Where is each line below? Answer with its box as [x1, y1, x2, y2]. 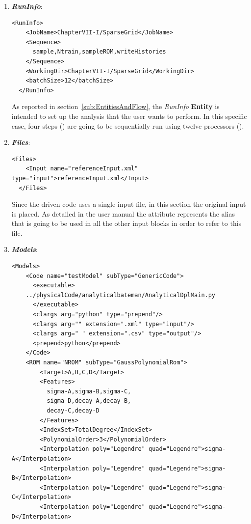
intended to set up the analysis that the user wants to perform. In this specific [11, 110, 247, 121]
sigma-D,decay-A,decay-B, [47, 397, 131, 405]
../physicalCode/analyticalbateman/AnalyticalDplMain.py [25, 291, 216, 299]
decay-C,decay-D [47, 407, 100, 414]
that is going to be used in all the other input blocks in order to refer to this [11, 218, 242, 228]
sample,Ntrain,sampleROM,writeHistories [32, 48, 166, 55]
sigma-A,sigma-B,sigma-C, [47, 387, 131, 395]
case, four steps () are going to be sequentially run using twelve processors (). [11, 120, 244, 131]
